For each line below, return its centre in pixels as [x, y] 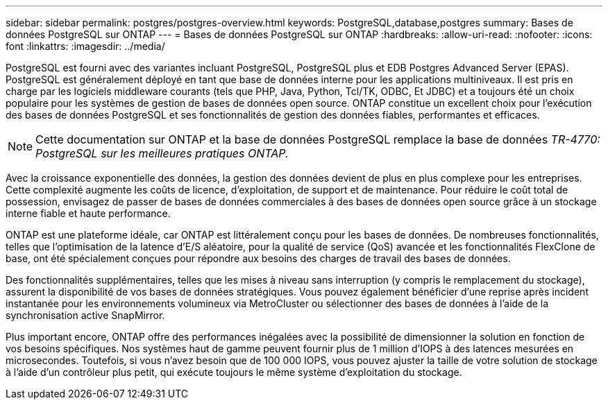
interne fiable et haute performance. [88, 213]
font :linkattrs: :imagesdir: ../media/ [85, 46]
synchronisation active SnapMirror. [85, 315]
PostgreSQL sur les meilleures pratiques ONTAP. [162, 153]
